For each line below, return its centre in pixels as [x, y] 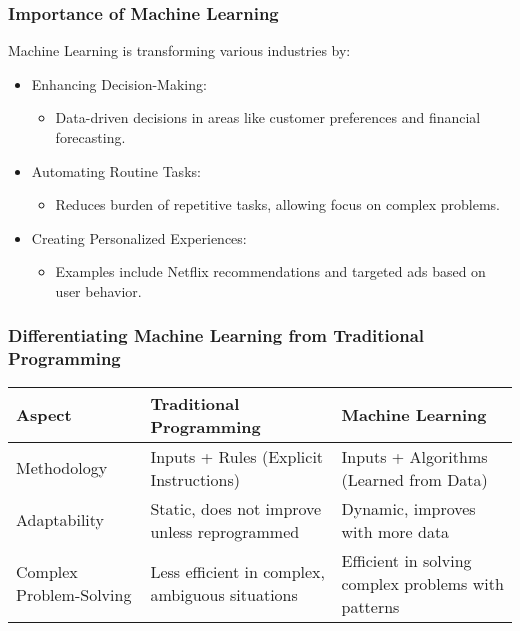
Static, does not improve [236, 508]
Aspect [44, 415]
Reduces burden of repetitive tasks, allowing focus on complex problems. [278, 204]
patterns [370, 606]
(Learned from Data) [414, 479]
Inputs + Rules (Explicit [237, 456]
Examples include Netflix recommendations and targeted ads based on [270, 271]
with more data [395, 531]
